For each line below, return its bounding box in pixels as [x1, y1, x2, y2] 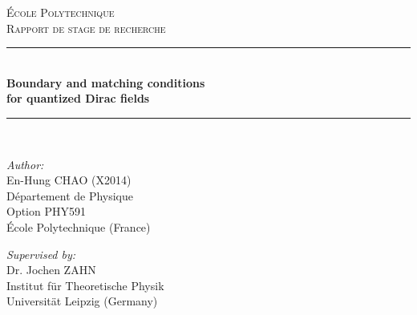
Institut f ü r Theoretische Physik [6, 277, 164, 293]
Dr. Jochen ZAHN [6, 261, 96, 278]
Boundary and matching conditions [6, 74, 205, 91]
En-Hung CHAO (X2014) [6, 172, 132, 188]
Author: [6, 155, 44, 172]
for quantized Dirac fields [6, 90, 150, 107]
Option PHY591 [6, 203, 86, 220]
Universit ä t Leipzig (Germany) [6, 293, 158, 309]
